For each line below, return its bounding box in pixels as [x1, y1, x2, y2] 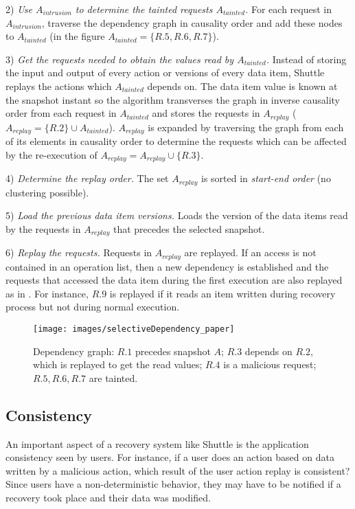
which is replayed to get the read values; [33, 357, 203, 372]
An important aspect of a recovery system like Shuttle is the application [5, 436, 309, 451]
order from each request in [5, 106, 117, 120]
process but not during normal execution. [5, 299, 180, 314]
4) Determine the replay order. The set [5, 171, 169, 185]
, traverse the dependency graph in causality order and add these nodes [41, 15, 343, 30]
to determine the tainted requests [75, 2, 213, 16]
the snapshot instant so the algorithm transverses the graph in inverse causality [5, 92, 340, 106]
